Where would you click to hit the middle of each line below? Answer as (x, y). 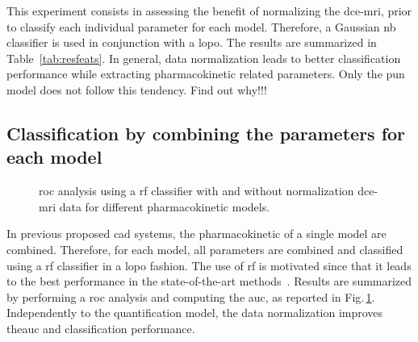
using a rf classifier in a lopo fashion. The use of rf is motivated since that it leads (209, 265)
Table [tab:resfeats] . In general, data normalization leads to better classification (204, 58)
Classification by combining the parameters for (206, 133)
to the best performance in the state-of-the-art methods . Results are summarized (209, 281)
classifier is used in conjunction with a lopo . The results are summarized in (192, 42)
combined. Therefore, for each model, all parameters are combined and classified (205, 249)
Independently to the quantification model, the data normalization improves (195, 313)
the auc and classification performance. (101, 328)
